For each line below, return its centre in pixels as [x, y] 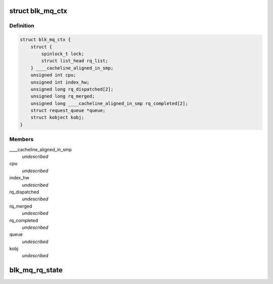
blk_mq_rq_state [36, 270]
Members [21, 139]
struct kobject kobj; [57, 117]
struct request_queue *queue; [68, 111]
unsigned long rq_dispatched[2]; [72, 89]
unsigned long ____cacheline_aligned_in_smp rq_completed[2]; [109, 103]
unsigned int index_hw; [60, 82]
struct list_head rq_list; [75, 61]
